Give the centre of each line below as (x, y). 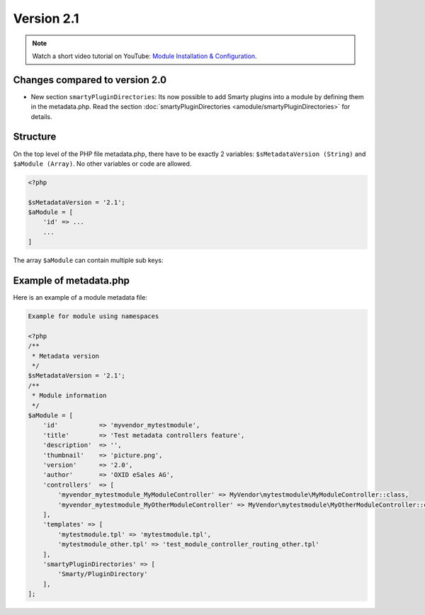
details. (41, 116)
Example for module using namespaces (93, 316)
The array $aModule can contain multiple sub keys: (88, 260)
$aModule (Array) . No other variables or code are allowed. (102, 164)
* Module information (69, 396)
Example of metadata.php (72, 281)
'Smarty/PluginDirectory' (103, 574)
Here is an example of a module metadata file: (80, 298)
